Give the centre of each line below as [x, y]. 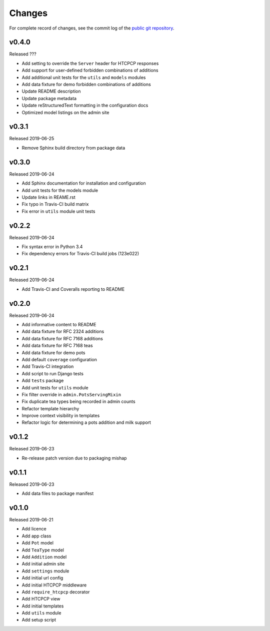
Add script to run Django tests [52, 373]
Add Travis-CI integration [48, 367]
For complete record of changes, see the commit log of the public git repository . [92, 28]
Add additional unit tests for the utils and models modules [84, 77]
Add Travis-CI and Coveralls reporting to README [73, 289]
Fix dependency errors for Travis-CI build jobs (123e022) [80, 254]
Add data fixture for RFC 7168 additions [62, 338]
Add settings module [45, 571]
